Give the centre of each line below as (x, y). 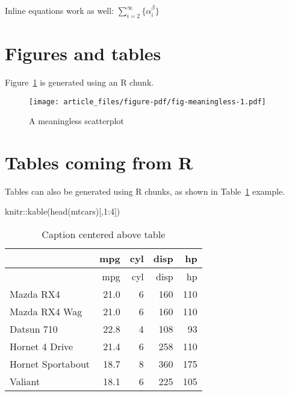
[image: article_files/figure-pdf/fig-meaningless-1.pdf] (148, 102)
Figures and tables (83, 53)
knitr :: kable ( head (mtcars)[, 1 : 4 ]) (63, 211)
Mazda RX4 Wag (46, 312)
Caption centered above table (104, 234)
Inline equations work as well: (60, 10)
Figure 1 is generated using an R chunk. (79, 82)
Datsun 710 (34, 329)
